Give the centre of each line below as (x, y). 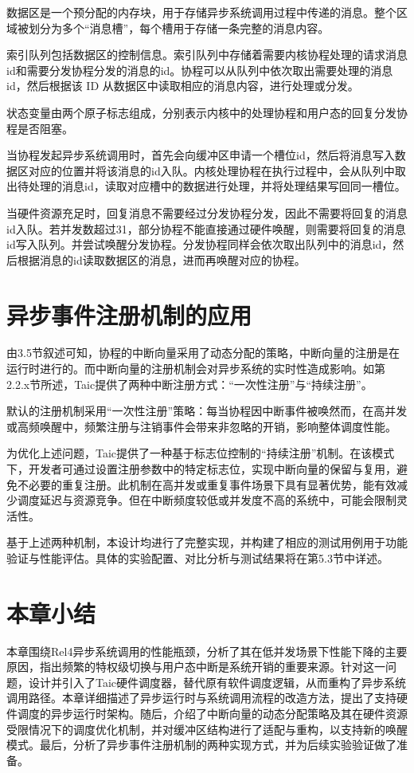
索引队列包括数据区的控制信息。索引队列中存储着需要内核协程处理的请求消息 (207, 55)
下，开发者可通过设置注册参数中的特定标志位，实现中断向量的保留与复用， (201, 469)
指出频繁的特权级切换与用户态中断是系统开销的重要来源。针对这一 (212, 667)
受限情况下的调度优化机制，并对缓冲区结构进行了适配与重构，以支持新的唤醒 (207, 729)
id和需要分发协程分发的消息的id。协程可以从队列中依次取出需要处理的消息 (200, 70)
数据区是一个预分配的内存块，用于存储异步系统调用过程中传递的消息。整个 (201, 12)
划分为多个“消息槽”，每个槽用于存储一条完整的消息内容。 (179, 27)
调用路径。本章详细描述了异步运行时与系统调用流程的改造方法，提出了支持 (201, 698)
